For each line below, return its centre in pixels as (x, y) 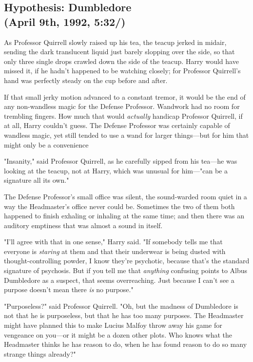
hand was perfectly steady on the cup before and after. (86, 80)
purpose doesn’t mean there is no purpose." (69, 289)
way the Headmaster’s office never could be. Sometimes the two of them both (119, 206)
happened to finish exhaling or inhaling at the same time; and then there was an (124, 216)
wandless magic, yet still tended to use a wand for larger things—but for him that (126, 135)
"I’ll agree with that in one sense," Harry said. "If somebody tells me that (113, 242)
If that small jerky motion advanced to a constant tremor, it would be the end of (125, 96)
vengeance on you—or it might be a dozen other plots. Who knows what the (118, 334)
